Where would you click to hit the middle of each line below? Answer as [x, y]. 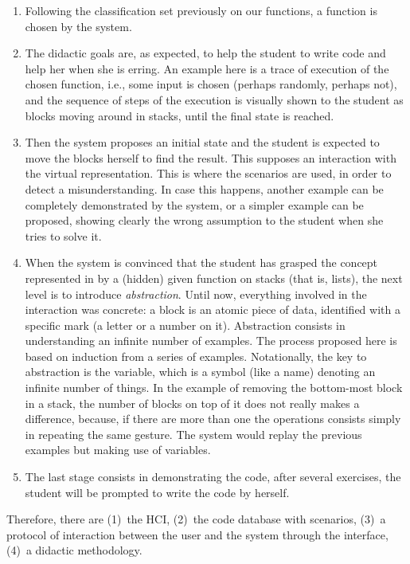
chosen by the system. [78, 26]
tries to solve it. [63, 235]
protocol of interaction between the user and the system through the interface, [197, 534]
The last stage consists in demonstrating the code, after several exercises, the [213, 477]
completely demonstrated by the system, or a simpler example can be [194, 204]
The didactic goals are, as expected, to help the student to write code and [205, 53]
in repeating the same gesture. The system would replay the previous [193, 434]
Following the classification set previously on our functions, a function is [201, 10]
